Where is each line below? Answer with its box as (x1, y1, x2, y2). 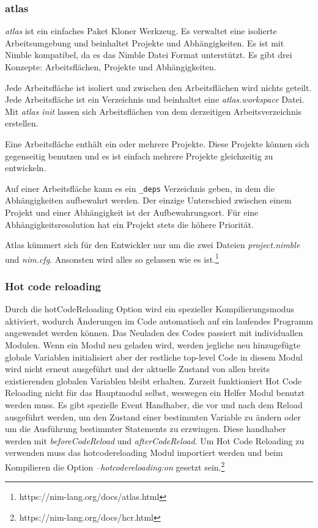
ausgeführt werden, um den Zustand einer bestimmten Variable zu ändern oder (5, 410, 301, 423)
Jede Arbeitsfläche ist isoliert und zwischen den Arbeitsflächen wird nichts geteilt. (5, 81, 312, 94)
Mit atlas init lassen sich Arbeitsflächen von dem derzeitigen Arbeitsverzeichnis (5, 105, 302, 117)
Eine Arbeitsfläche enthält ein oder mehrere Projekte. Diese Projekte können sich (5, 137, 309, 150)
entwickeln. (5, 161, 46, 174)
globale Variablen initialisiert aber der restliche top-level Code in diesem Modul (5, 350, 303, 363)
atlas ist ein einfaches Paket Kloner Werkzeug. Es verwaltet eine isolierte (5, 24, 277, 37)
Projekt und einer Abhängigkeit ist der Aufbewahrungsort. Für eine (5, 206, 259, 218)
